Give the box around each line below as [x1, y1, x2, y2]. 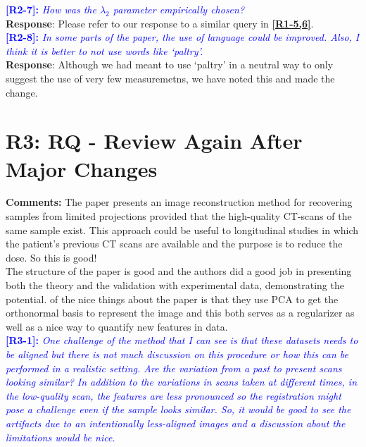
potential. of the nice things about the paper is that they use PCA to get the [6, 291, 339, 306]
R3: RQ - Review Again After [6, 126, 303, 155]
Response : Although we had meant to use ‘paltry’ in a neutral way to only [6, 57, 334, 72]
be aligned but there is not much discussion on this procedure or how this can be [6, 347, 349, 361]
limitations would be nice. [6, 429, 115, 444]
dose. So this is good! [6, 250, 97, 264]
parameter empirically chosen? [113, 2, 245, 16]
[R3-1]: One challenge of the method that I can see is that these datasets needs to [6, 333, 358, 348]
